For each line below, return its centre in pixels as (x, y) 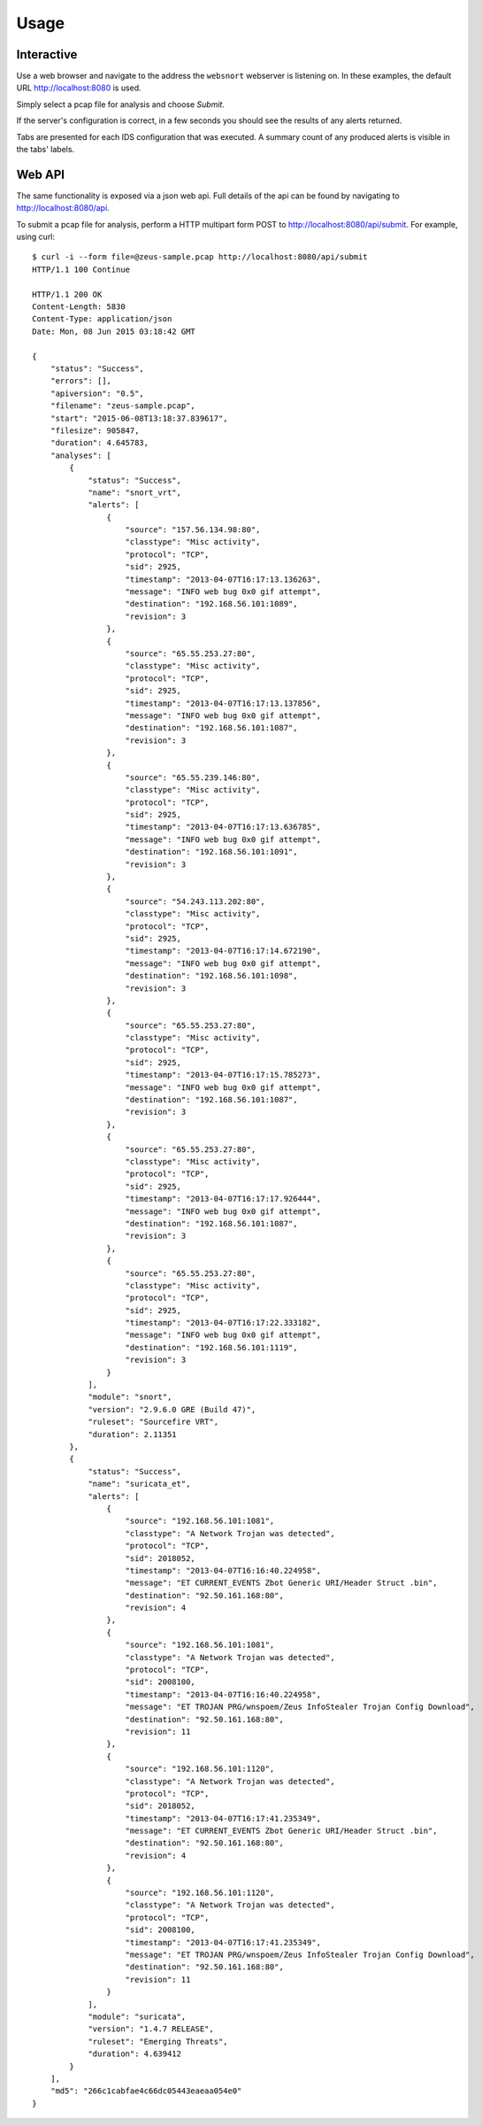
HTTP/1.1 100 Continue (81, 269)
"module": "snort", (130, 1397)
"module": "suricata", (137, 2016)
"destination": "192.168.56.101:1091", (211, 852)
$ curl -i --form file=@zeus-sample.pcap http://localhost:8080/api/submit (200, 257)
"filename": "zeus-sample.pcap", (123, 406)
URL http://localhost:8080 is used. (79, 88)
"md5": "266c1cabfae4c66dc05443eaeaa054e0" (146, 2091)
